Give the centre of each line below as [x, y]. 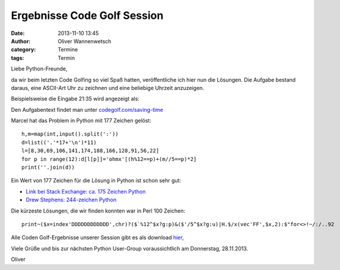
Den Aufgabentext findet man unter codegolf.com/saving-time [87, 110]
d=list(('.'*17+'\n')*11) [59, 142]
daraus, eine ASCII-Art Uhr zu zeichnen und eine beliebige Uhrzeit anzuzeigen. [108, 88]
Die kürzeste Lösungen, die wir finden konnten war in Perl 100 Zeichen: [98, 211]
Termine [68, 50]
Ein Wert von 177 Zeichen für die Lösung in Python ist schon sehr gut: [96, 181]
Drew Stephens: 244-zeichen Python [71, 200]
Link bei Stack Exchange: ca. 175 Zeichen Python [86, 191]
